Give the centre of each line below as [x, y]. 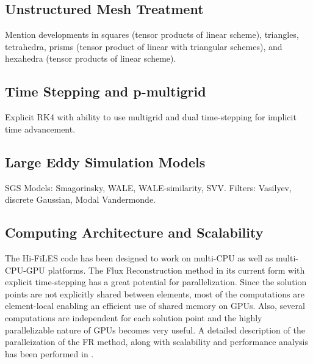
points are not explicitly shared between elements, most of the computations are [155, 293]
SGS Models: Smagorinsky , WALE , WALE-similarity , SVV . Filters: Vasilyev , [148, 187]
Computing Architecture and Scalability [134, 232]
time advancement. [40, 129]
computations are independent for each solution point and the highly [134, 317]
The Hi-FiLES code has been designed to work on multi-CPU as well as [139, 257]
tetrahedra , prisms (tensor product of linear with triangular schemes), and [144, 46]
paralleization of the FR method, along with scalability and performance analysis [156, 342]
